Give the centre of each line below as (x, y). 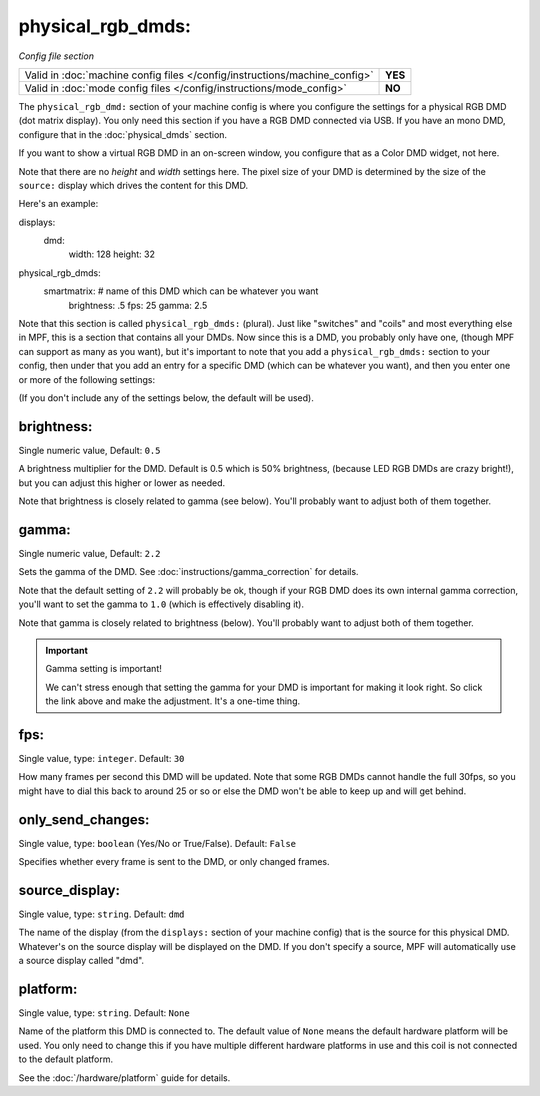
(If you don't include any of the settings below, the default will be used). (166, 397)
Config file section (56, 56)
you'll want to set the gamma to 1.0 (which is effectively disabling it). (161, 604)
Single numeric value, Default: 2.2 (89, 553)
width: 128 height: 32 (111, 254)
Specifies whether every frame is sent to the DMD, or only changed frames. (174, 862)
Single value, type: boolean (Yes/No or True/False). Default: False (157, 843)
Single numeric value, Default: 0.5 (89, 450)
